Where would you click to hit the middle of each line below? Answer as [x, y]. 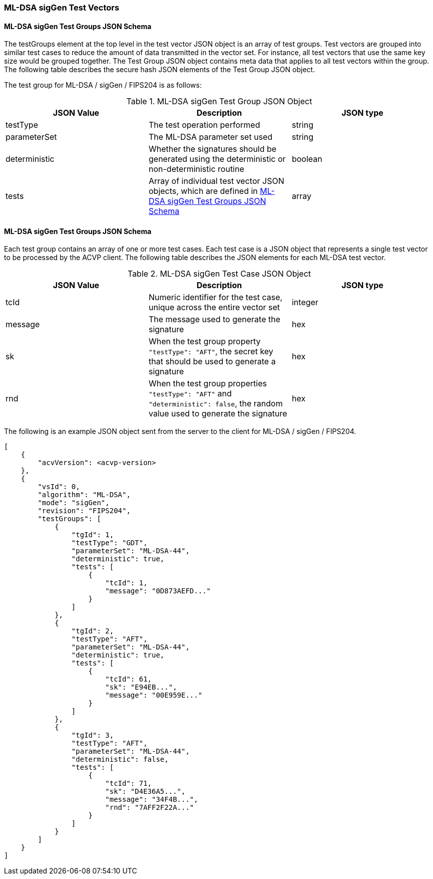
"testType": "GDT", [109, 543]
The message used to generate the [214, 319]
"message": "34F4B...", [152, 800]
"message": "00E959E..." [154, 695]
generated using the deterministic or [217, 159]
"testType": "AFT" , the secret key [211, 352]
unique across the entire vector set [214, 307]
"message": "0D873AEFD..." [158, 591]
